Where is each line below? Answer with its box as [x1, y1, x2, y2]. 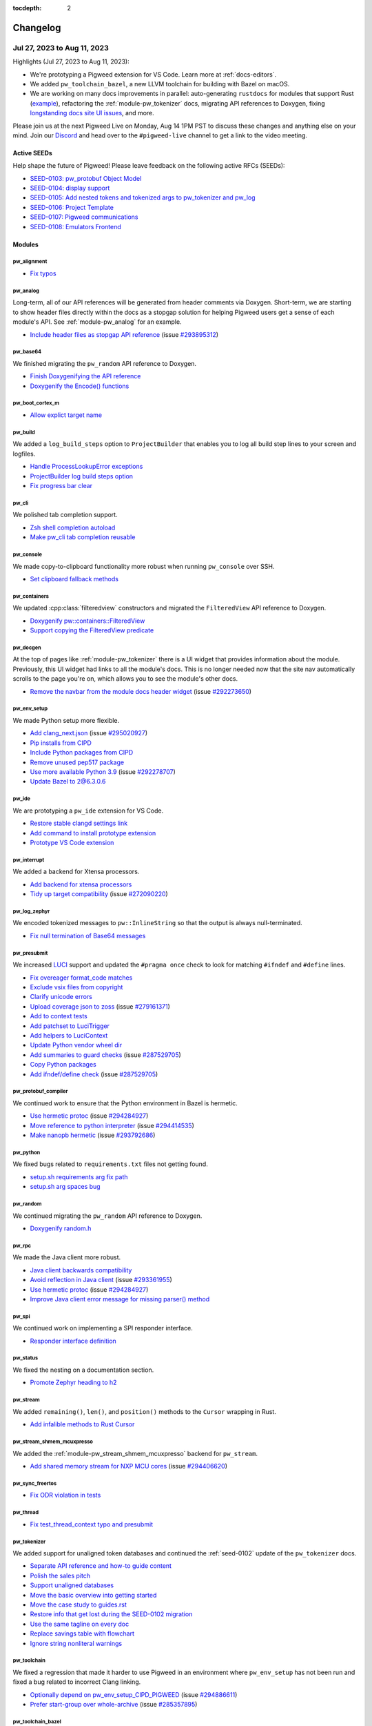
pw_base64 [12, 349, 41, 356]
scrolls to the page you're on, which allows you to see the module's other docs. [12, 675, 238, 683]
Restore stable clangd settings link [30, 819, 127, 828]
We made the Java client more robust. [12, 1253, 121, 1261]
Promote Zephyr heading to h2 [30, 1378, 117, 1387]
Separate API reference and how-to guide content [30, 1562, 172, 1570]
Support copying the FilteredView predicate [30, 626, 154, 634]
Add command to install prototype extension [30, 828, 156, 837]
